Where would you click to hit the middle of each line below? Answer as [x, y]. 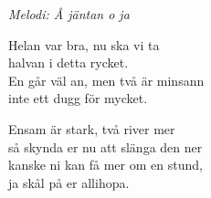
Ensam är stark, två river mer [92, 128]
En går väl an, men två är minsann [106, 80]
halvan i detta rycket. [69, 63]
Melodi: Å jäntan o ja [69, 14]
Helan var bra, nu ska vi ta [84, 44]
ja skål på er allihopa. [69, 182]
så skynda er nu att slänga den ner [105, 146]
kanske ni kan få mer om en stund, [105, 165]
